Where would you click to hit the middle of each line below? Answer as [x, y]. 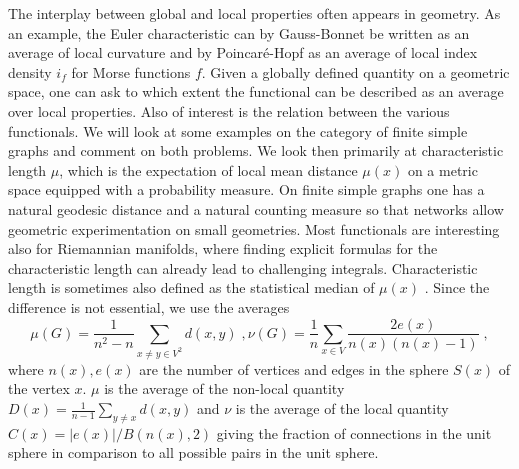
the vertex [39, 388]
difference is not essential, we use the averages [149, 306]
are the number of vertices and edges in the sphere [294, 368]
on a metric [442, 169]
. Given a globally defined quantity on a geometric [355, 71]
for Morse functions [131, 71]
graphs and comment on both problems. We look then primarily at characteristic [256, 150]
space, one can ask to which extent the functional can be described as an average [256, 91]
